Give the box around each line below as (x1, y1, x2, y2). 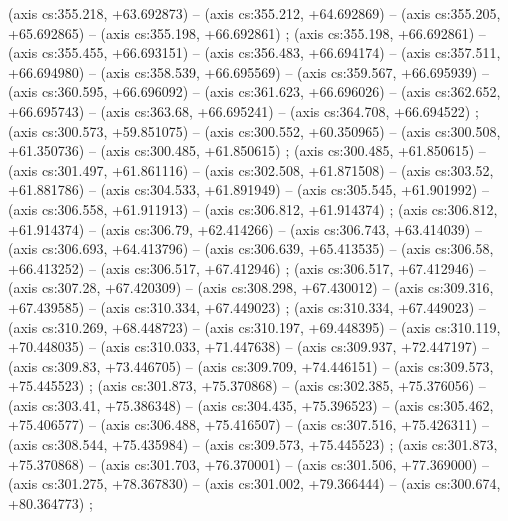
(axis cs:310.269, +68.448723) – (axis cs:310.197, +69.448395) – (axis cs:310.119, (8, 316, 501, 337)
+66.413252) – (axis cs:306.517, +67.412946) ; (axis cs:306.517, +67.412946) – (8, 257, 486, 278)
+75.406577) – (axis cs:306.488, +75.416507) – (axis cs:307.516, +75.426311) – (8, 414, 489, 435)
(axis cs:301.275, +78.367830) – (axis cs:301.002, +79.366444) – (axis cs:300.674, (8, 473, 501, 494)
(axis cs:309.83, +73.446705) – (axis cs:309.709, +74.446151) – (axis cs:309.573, (8, 355, 494, 376)
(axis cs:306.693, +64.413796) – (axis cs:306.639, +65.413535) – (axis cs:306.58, (8, 238, 494, 259)
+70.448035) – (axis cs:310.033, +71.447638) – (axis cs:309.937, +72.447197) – (8, 336, 489, 357)
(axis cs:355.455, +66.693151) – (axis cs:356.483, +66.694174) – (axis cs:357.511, (8, 42, 501, 63)
